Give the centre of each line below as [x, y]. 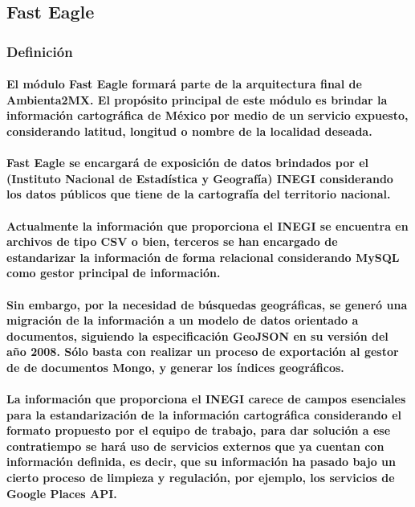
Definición [40, 51]
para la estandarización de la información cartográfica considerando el [204, 414]
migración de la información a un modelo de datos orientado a [183, 320]
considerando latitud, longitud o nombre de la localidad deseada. [189, 131]
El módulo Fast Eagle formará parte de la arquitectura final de [184, 84]
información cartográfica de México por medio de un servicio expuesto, [207, 115]
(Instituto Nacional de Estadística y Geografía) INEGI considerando [200, 178]
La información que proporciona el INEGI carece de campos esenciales [206, 399]
